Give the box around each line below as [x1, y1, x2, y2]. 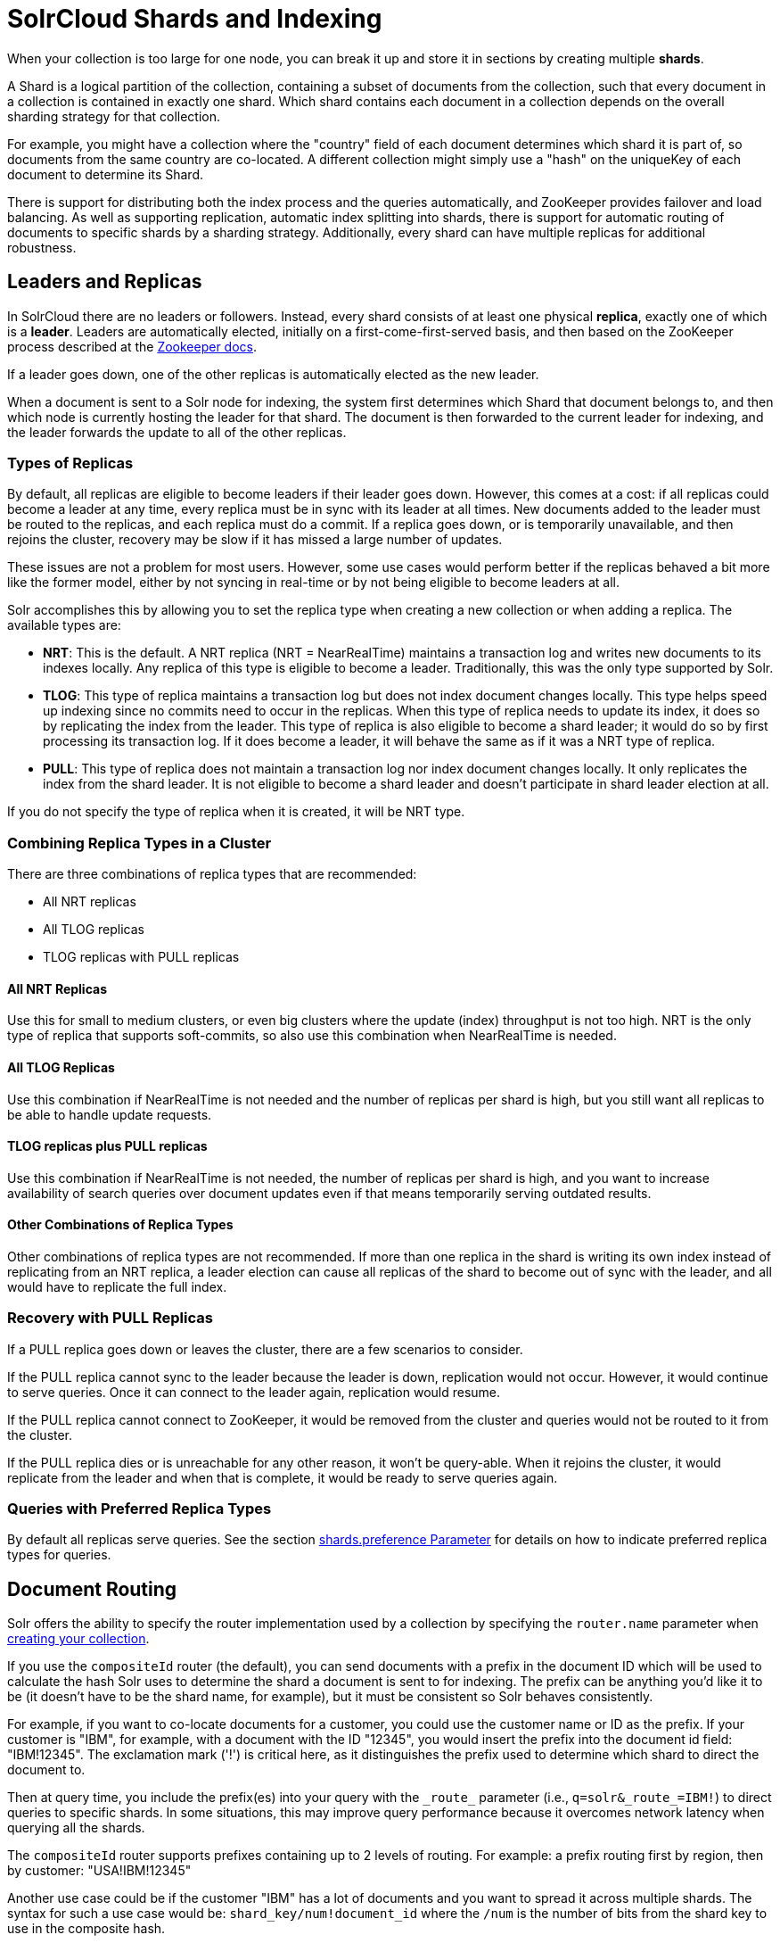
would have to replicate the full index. [7, 1278, 227, 1294]
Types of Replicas [7, 453, 134, 472]
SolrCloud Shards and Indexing [7, 4, 382, 34]
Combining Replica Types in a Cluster [7, 833, 272, 852]
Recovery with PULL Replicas [7, 1309, 213, 1327]
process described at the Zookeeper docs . [7, 338, 258, 354]
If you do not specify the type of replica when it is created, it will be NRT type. [7, 804, 465, 820]
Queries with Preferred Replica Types [7, 1500, 272, 1518]
